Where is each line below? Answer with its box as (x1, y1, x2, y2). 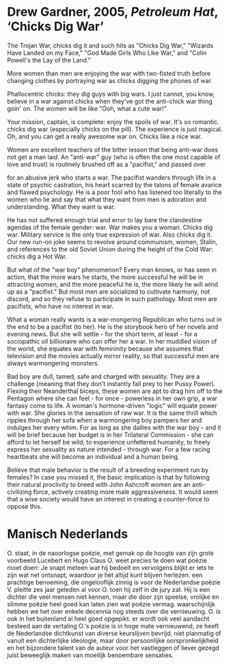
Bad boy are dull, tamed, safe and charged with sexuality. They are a (7, 372, 200, 381)
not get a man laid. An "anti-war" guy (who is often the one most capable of (7, 152, 221, 161)
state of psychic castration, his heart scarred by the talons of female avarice (7, 180, 222, 189)
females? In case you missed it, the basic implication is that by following (7, 473, 210, 481)
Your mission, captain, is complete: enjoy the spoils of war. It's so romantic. (7, 117, 219, 126)
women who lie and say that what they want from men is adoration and (7, 195, 207, 203)
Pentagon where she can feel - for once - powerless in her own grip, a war (7, 394, 217, 402)
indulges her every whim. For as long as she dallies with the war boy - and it (7, 423, 221, 431)
